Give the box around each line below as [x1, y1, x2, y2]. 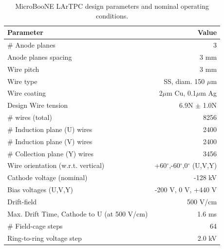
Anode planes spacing [7, 51, 72, 62]
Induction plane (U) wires [15, 124, 93, 134]
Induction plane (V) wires [15, 136, 93, 146]
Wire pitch [7, 64, 39, 74]
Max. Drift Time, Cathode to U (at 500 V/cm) [7, 208, 148, 218]
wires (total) [15, 112, 52, 122]
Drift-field [7, 197, 37, 206]
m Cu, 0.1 [167, 88, 196, 98]
